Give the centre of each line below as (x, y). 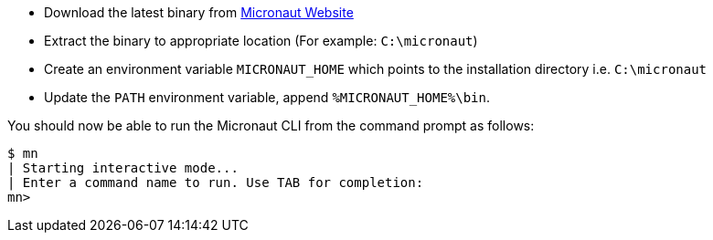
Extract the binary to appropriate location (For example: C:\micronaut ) (261, 41)
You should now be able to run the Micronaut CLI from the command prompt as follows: (271, 125)
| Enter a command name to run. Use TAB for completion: (216, 183)
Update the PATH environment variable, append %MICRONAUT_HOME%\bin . (267, 97)
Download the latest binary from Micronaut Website (199, 12)
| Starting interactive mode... (123, 168)
